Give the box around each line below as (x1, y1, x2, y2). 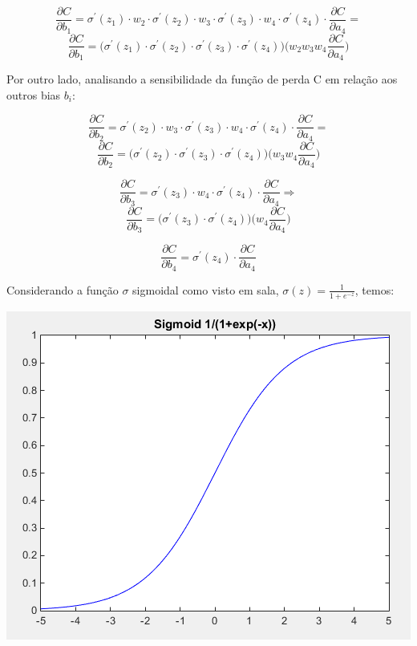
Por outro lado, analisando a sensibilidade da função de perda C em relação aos (6, 71, 398, 87)
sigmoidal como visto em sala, (132, 281, 279, 298)
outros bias (6, 86, 61, 103)
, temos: (354, 281, 395, 298)
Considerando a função (6, 281, 119, 298)
